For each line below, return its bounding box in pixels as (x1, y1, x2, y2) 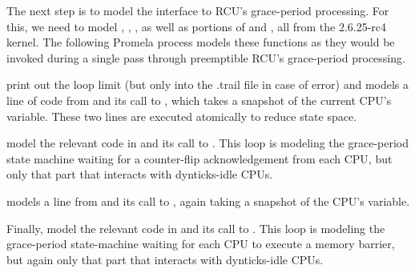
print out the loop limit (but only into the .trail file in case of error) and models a (6, 76, 409, 93)
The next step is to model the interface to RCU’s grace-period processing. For (6, 2, 389, 18)
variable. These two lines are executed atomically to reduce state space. (6, 107, 357, 124)
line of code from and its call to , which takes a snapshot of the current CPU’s (6, 91, 392, 108)
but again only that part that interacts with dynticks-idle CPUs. (6, 251, 324, 267)
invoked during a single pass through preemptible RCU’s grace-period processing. (6, 49, 405, 66)
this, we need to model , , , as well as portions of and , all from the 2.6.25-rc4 (6, 18, 387, 34)
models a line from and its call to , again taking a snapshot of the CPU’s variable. (6, 192, 410, 209)
